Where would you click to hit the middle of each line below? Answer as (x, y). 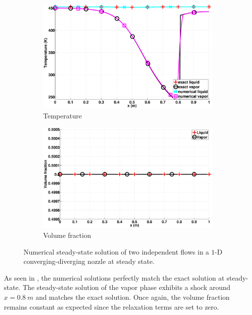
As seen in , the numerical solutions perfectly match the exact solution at (114, 277)
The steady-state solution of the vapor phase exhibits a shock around (126, 287)
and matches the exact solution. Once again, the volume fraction (133, 297)
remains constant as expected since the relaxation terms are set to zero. (112, 306)
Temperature (63, 115)
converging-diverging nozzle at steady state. (89, 261)
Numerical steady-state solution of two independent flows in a (116, 251)
